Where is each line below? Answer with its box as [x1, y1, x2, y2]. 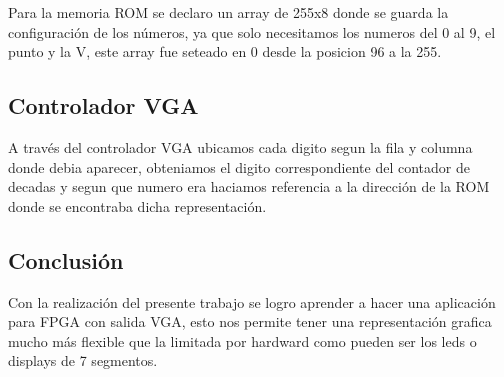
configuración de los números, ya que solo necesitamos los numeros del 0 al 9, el [8, 21, 496, 42]
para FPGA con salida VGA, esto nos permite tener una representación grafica [8, 311, 492, 332]
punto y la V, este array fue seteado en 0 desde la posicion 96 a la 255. [8, 41, 442, 62]
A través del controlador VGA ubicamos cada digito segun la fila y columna [8, 136, 473, 157]
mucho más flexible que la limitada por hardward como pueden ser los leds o [8, 330, 477, 351]
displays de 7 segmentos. [8, 350, 158, 371]
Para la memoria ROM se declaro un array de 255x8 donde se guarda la [8, 2, 449, 22]
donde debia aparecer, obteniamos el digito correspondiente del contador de [8, 156, 470, 177]
